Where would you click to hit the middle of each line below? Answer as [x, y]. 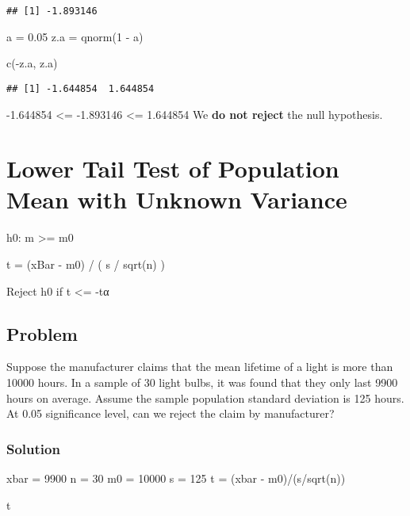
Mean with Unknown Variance [177, 199]
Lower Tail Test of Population [173, 168]
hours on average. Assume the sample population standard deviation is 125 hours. [205, 398]
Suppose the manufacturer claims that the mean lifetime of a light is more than [200, 367]
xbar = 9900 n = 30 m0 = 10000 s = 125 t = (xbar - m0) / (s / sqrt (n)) [176, 478]
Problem [42, 333]
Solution [33, 448]
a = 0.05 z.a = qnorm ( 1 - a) [75, 36]
